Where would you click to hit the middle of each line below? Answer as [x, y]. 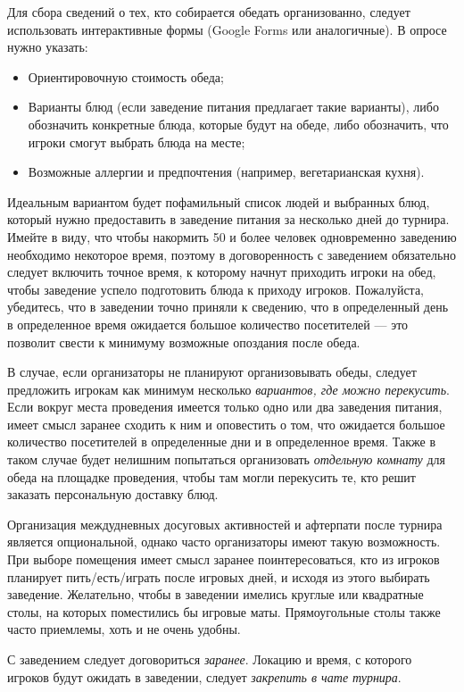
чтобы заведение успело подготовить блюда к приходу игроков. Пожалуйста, [216, 289]
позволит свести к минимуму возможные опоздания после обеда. [184, 342]
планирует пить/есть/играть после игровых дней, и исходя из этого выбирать [219, 576]
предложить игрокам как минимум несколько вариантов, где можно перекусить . [229, 389]
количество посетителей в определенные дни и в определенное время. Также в [221, 442]
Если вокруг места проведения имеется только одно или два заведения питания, [225, 407]
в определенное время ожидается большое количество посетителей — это [208, 324]
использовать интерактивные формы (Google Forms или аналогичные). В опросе [227, 29]
